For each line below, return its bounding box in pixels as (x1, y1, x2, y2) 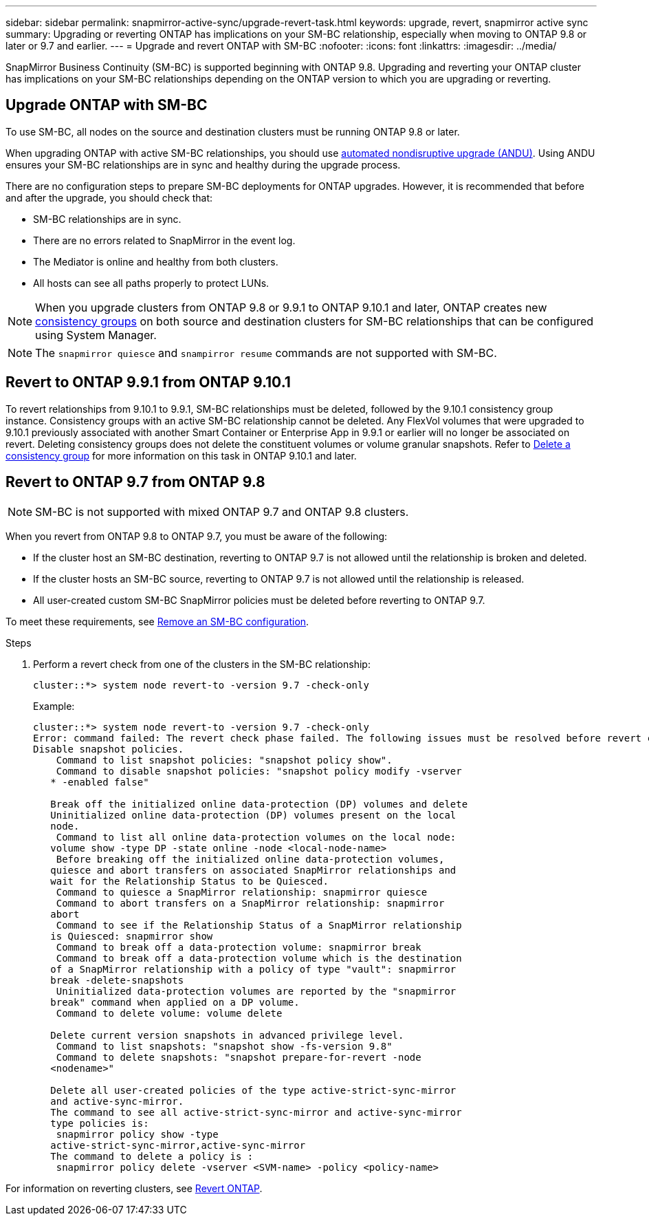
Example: (33, 700, 75, 712)
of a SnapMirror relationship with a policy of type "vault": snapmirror (50, 963, 456, 975)
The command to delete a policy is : (50, 1150, 254, 1162)
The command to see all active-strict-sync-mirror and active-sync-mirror (50, 1106, 462, 1118)
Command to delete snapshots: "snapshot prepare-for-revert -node (56, 1051, 421, 1063)
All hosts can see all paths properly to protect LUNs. (33, 277, 269, 289)
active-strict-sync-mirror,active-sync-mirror (50, 1139, 306, 1151)
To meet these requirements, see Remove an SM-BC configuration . (5, 615, 309, 627)
